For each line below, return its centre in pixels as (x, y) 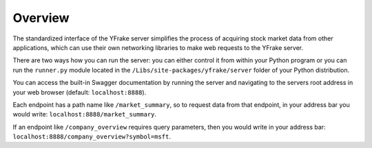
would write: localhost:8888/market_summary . (85, 114)
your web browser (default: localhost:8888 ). (80, 92)
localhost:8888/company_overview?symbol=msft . (92, 136)
